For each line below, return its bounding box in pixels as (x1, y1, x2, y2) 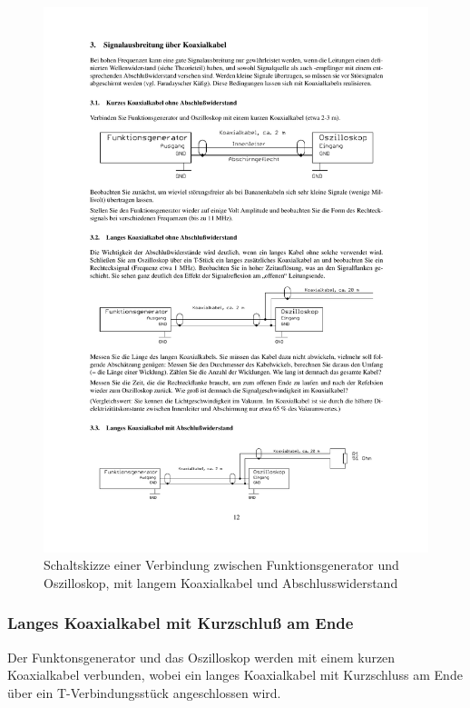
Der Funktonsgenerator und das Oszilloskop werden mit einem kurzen (7, 647, 396, 666)
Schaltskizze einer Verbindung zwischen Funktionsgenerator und (44, 555, 399, 574)
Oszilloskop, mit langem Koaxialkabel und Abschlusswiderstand (44, 573, 398, 592)
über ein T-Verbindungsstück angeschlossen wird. (7, 683, 281, 702)
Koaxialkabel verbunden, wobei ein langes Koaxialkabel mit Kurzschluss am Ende (7, 665, 463, 684)
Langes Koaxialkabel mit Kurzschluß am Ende (7, 612, 354, 634)
